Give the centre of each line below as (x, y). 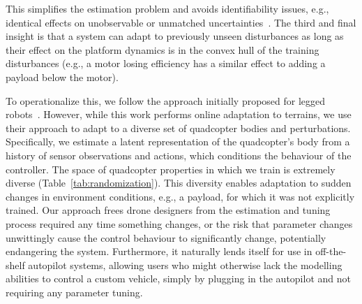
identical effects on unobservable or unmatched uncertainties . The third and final (181, 22)
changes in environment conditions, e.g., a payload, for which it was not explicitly (180, 196)
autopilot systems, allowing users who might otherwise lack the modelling (185, 265)
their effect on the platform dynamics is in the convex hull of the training (163, 49)
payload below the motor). (62, 77)
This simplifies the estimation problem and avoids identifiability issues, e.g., (167, 8)
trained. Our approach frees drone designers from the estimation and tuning (168, 210)
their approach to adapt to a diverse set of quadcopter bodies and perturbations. (178, 128)
